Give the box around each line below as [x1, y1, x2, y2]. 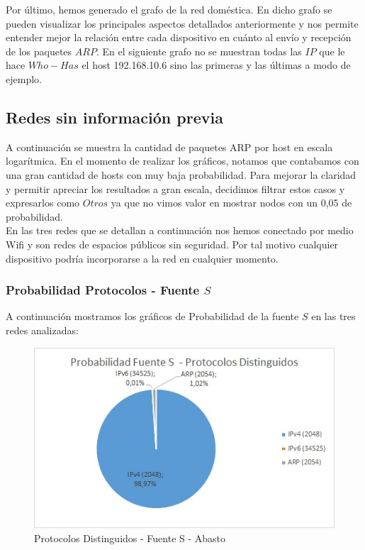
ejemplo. [6, 71, 42, 86]
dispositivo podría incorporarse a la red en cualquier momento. [6, 251, 279, 265]
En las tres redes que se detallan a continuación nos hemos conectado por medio [6, 223, 354, 238]
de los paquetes [6, 43, 72, 58]
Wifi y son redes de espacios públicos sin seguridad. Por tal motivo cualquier [6, 236, 339, 251]
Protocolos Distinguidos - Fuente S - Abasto [34, 530, 226, 545]
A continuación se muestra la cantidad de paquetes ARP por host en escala [6, 139, 333, 154]
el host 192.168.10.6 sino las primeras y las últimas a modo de [82, 57, 351, 72]
